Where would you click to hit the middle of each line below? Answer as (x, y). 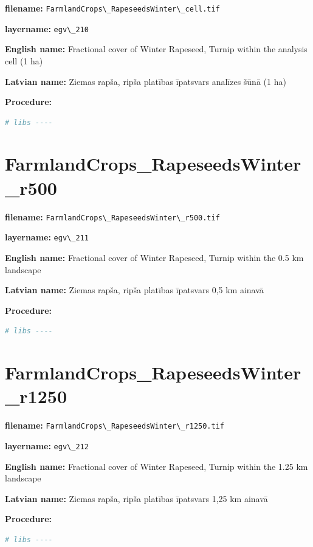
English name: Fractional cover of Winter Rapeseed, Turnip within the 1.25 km (156, 466)
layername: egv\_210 (47, 28)
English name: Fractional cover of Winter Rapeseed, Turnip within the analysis (156, 49)
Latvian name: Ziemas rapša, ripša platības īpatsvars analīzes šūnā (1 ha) (146, 81)
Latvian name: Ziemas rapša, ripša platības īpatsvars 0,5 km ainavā (134, 290)
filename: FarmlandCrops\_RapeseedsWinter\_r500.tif (112, 216)
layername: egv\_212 (47, 445)
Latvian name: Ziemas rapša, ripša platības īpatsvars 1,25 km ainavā (136, 498)
